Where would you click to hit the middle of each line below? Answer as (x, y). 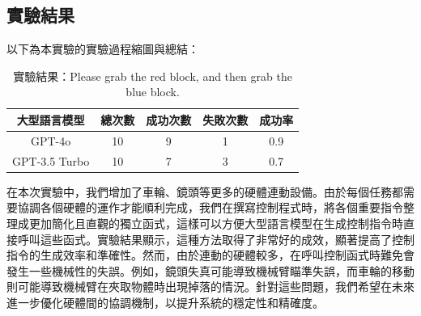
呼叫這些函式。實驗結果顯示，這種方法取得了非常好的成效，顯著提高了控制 (216, 239)
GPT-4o (51, 140)
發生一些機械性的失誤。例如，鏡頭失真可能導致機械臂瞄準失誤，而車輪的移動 (210, 270)
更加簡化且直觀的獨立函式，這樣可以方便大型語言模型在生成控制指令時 (216, 223)
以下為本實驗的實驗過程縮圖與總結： (103, 49)
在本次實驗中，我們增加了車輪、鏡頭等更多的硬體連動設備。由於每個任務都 (205, 191)
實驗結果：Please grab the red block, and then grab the (153, 76)
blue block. (153, 92)
